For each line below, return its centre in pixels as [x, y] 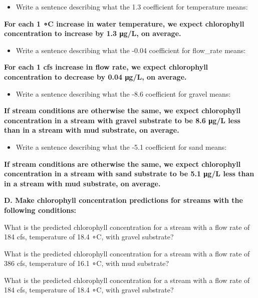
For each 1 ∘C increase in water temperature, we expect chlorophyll [124, 23]
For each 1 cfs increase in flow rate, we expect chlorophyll [106, 67]
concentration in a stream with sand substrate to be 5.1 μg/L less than [129, 174]
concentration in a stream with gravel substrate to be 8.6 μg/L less [122, 120]
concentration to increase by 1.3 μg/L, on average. [93, 33]
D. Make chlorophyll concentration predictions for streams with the [123, 200]
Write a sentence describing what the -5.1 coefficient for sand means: [121, 146]
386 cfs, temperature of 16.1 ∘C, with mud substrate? [87, 263]
